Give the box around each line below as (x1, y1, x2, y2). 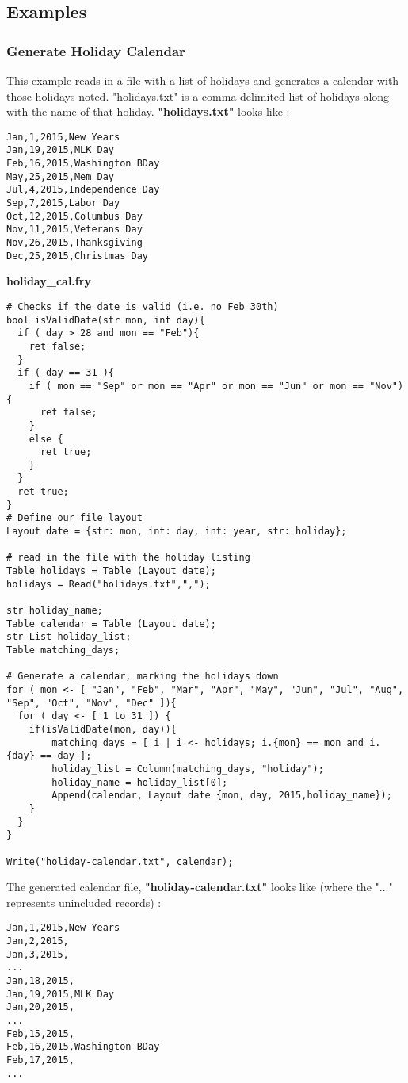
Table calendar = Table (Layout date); (6, 618, 216, 630)
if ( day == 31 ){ (17, 367, 115, 379)
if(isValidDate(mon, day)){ (29, 723, 177, 735)
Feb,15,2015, (6, 1028, 74, 1039)
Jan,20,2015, (6, 1001, 74, 1013)
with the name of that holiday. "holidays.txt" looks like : (6, 103, 290, 120)
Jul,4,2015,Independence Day (6, 184, 160, 196)
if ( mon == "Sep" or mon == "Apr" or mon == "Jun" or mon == (29, 380, 364, 392)
